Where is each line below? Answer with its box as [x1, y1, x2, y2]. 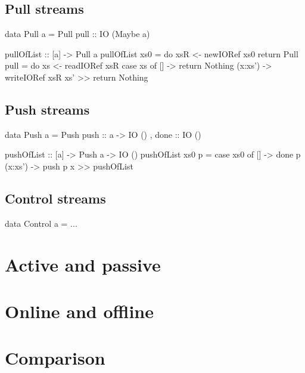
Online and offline [5, 298, 154, 323]
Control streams [5, 189, 106, 207]
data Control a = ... [5, 217, 77, 229]
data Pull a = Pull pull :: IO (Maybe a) [5, 27, 150, 40]
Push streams [5, 100, 90, 118]
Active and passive [5, 252, 161, 276]
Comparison [5, 346, 105, 370]
